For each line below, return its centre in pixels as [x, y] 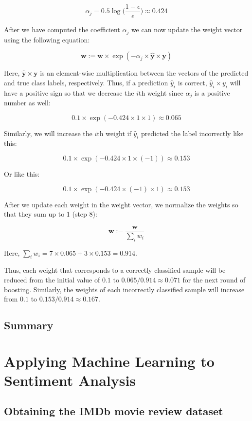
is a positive [212, 92]
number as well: [27, 102]
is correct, [192, 82]
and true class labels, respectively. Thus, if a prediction [86, 82]
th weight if [114, 133]
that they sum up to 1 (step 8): [51, 214]
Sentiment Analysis [70, 380]
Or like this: [22, 173]
